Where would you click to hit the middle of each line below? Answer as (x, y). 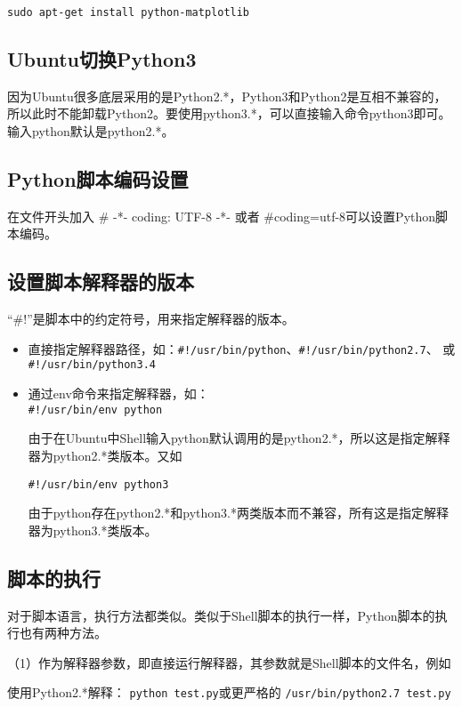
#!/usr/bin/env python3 (98, 484)
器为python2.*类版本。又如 (105, 455)
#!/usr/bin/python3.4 (92, 365)
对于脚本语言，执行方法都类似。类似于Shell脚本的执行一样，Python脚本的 (221, 615)
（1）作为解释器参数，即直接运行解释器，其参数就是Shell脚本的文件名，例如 (229, 662)
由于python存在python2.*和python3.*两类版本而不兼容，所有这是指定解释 (238, 513)
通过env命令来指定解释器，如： (118, 394)
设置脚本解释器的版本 (101, 281)
